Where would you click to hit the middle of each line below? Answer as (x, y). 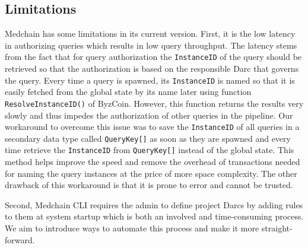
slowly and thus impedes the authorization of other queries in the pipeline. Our (149, 115)
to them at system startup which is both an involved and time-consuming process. (154, 216)
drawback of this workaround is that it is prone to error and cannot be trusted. (149, 185)
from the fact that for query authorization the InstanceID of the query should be (153, 57)
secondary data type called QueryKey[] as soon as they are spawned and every (148, 138)
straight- (277, 228)
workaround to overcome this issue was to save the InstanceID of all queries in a (152, 127)
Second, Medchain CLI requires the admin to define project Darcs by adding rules (154, 204)
